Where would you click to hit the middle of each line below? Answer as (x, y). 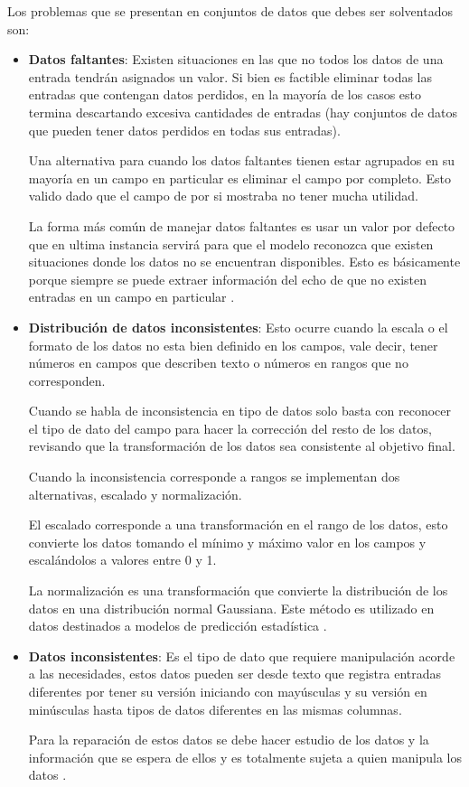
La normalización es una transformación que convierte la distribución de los (238, 590)
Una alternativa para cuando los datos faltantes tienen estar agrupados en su (241, 160)
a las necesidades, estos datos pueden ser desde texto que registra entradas (235, 674)
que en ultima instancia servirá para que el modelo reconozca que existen (231, 244)
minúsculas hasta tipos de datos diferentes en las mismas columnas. (215, 709)
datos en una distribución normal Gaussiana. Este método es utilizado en (231, 608)
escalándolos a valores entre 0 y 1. (122, 560)
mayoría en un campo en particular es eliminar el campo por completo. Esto (239, 178)
